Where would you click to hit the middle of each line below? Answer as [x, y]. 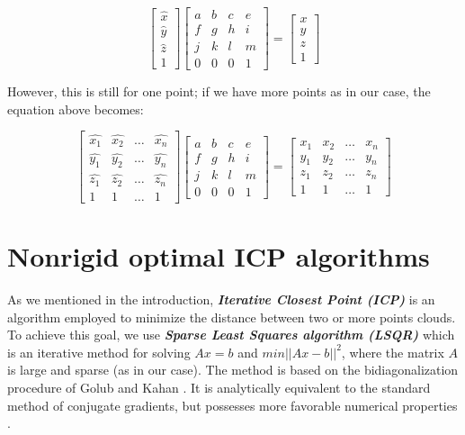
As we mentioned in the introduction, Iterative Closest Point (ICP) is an [221, 299]
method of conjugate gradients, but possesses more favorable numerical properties [232, 405]
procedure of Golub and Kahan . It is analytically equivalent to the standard [219, 387]
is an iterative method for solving [99, 352]
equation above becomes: [76, 109]
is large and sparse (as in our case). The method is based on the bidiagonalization [233, 370]
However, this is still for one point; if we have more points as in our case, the [219, 91]
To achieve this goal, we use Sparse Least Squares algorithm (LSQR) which [231, 335]
